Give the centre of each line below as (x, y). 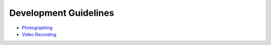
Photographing (37, 28)
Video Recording (39, 34)
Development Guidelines (62, 13)
